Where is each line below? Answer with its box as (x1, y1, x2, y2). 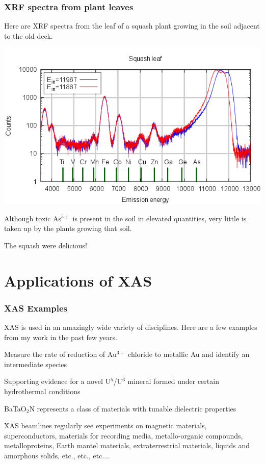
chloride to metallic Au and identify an (128, 349, 250, 359)
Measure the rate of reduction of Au (4, 349, 117, 359)
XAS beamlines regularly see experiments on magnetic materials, (4, 420, 207, 431)
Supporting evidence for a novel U (4, 376, 111, 386)
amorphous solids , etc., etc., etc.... (4, 450, 110, 460)
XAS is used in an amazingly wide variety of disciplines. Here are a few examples (4, 321, 257, 332)
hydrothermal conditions (4, 385, 81, 396)
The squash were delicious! (4, 240, 87, 250)
